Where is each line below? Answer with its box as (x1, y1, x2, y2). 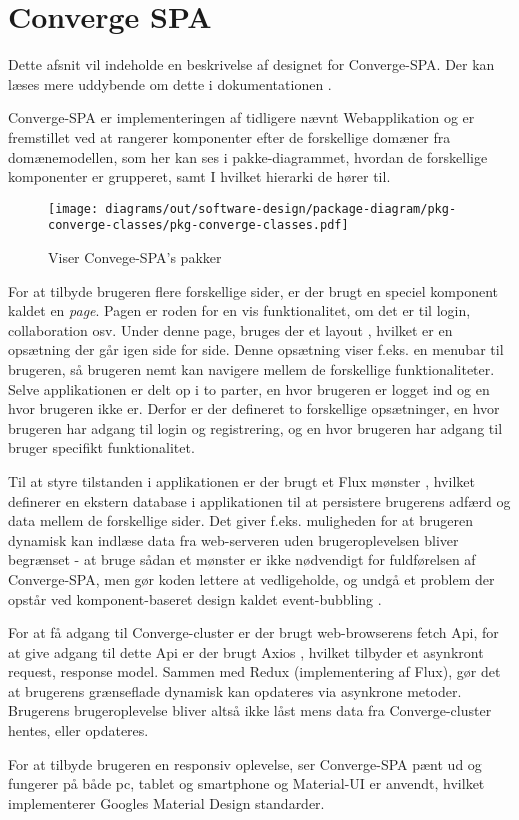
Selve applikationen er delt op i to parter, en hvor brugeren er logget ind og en (8, 378, 490, 399)
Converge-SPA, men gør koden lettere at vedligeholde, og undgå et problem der (8, 568, 495, 589)
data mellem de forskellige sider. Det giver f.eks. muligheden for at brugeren (8, 510, 473, 531)
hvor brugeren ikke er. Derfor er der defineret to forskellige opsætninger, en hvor (8, 398, 500, 419)
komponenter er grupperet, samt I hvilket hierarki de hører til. (8, 166, 391, 187)
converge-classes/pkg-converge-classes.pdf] (48, 218, 349, 233)
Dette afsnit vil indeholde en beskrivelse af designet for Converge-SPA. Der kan (8, 54, 495, 75)
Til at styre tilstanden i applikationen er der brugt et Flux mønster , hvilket (8, 470, 475, 491)
